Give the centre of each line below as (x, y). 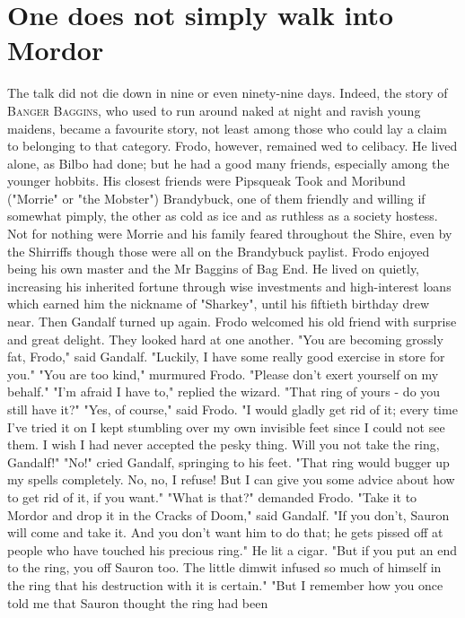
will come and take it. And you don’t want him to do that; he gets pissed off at (225, 532)
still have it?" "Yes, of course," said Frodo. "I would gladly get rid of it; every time (232, 409)
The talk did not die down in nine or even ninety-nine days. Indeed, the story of (228, 93)
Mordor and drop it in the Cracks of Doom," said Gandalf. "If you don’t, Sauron (228, 514)
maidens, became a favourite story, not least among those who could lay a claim (227, 128)
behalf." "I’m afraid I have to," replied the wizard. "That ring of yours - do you (224, 392)
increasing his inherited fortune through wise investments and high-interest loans (229, 286)
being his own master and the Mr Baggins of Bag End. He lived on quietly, (214, 269)
